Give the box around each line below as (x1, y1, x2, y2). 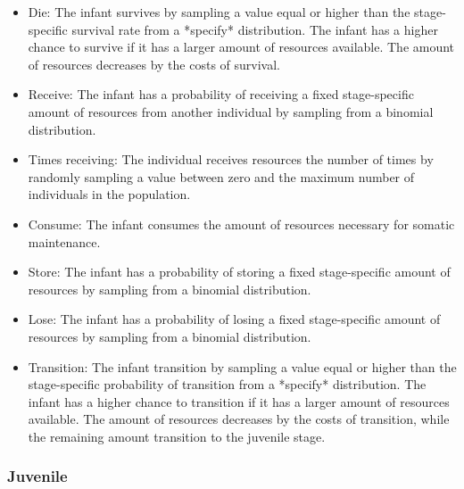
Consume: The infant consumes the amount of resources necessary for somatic (28, 214, 455, 233)
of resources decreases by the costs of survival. (28, 54, 280, 73)
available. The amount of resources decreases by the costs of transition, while (28, 410, 450, 428)
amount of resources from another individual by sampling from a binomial (28, 102, 434, 120)
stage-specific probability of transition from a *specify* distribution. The (28, 375, 427, 394)
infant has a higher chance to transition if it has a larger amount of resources (28, 392, 450, 410)
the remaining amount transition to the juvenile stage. (28, 427, 326, 445)
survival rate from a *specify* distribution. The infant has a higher (71, 20, 438, 38)
